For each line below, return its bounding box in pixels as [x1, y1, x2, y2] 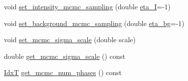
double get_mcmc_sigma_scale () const [4, 51, 126, 61]
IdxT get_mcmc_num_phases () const [4, 67, 122, 78]
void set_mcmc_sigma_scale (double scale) [4, 34, 136, 45]
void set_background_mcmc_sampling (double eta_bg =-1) [4, 18, 185, 28]
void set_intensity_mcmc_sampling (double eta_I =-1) [4, 1, 171, 11]
